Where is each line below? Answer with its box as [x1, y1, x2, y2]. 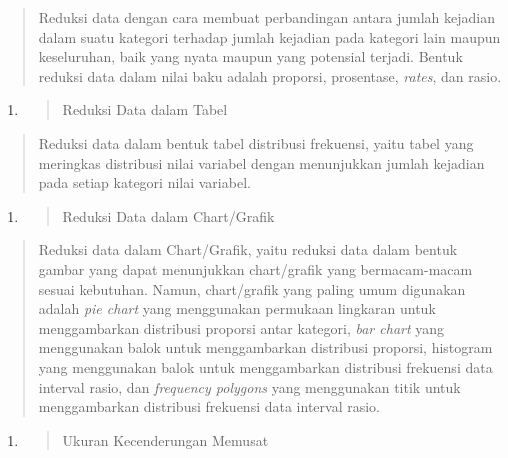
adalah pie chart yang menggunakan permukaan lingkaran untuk [38, 298, 436, 319]
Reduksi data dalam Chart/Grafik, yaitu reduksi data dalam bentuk [38, 239, 458, 260]
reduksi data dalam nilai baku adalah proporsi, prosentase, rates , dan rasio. [38, 65, 502, 86]
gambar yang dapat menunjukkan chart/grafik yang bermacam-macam [38, 258, 473, 279]
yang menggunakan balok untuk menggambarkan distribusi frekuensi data [38, 356, 493, 377]
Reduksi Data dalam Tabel [62, 99, 228, 120]
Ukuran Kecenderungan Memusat [62, 429, 269, 450]
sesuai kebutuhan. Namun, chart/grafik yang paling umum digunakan [38, 278, 466, 299]
